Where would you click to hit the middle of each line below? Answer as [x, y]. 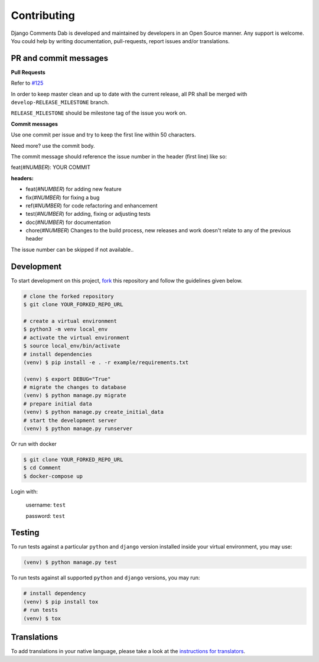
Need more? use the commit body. [53, 145]
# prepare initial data [58, 404]
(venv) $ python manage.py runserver [78, 429]
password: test [45, 516]
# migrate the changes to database [75, 387]
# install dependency [55, 593]
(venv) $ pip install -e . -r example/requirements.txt [106, 362]
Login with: [25, 491]
